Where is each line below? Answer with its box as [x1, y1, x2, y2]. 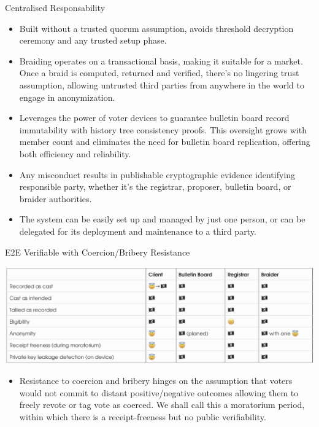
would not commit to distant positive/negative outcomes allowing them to [19, 386, 299, 399]
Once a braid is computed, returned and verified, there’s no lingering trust [19, 66, 299, 79]
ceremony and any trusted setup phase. [19, 34, 167, 47]
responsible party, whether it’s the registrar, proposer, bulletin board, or [19, 180, 291, 193]
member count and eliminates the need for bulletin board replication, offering [19, 135, 310, 148]
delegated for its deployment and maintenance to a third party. [19, 224, 256, 237]
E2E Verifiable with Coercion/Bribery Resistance [5, 245, 190, 258]
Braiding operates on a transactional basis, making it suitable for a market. [19, 54, 303, 67]
